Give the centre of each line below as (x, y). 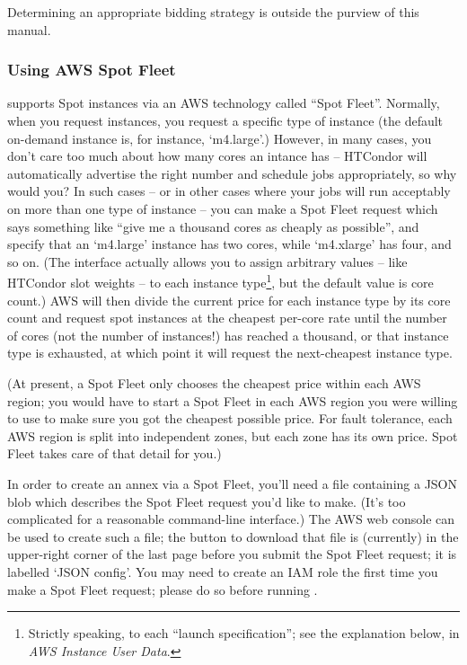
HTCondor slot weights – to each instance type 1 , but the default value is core (220, 281)
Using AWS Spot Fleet (92, 70)
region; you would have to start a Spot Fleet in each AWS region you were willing (233, 400)
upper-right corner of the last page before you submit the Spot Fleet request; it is (232, 554)
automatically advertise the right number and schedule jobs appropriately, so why (232, 173)
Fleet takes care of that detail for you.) (115, 453)
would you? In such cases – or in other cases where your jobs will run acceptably (229, 191)
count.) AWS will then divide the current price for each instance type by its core (229, 300)
